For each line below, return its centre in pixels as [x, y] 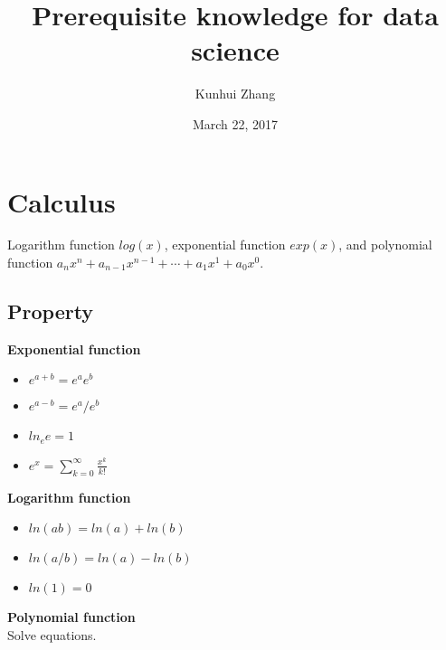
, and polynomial [385, 245]
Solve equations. [52, 634]
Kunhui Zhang [235, 94]
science [235, 50]
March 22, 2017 [235, 123]
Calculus [62, 201]
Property [51, 311]
